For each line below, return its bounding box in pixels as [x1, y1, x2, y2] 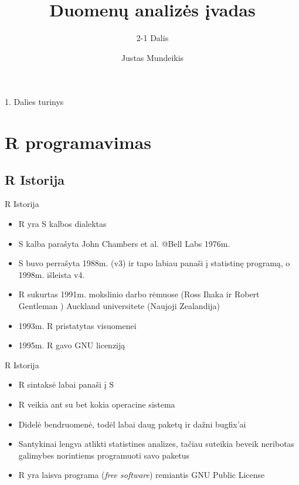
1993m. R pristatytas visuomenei [18, 319, 137, 331]
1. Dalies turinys [5, 96, 64, 108]
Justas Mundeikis [121, 51, 184, 63]
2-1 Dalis [136, 32, 169, 44]
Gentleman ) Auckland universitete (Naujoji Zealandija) [18, 300, 220, 312]
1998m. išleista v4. [18, 268, 85, 280]
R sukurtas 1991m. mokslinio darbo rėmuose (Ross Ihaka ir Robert [18, 288, 260, 300]
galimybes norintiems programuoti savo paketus [18, 449, 190, 461]
